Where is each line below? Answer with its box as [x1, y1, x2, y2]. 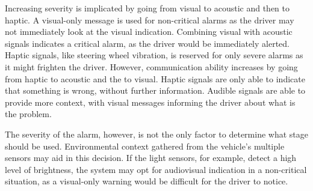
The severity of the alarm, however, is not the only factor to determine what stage [5, 127, 308, 140]
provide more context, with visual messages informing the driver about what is [5, 95, 296, 108]
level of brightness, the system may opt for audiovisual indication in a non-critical [5, 163, 307, 175]
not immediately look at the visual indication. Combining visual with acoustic [5, 25, 293, 38]
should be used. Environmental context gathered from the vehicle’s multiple [5, 139, 285, 152]
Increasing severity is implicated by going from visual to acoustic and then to [5, 2, 290, 14]
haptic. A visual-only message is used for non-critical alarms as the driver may [5, 13, 294, 26]
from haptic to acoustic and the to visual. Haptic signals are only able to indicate [5, 72, 305, 85]
